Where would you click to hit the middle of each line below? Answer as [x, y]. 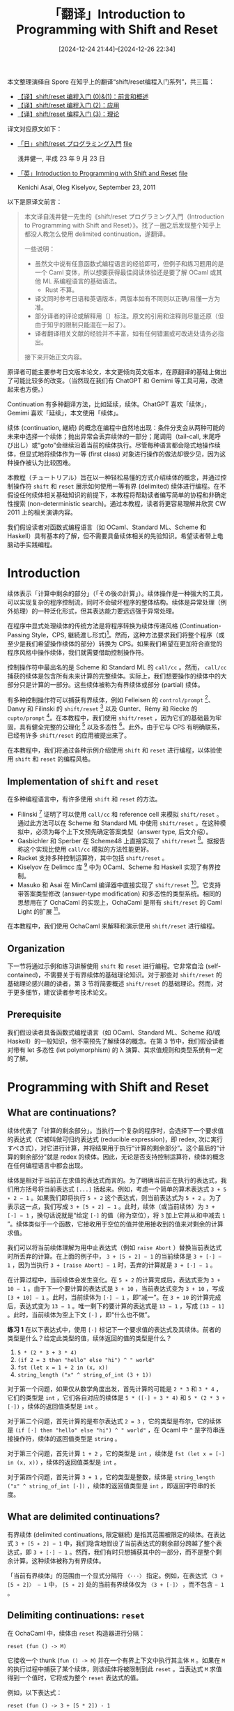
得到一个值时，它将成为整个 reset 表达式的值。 [75, 1677]
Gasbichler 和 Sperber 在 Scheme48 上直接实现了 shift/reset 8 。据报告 [121, 840]
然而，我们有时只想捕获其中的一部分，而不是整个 [146, 1552]
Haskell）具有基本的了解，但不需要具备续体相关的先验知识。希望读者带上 [112, 535]
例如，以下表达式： [35, 1692]
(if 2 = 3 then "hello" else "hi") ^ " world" [86, 1360]
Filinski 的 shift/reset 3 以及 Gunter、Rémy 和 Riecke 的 [116, 708]
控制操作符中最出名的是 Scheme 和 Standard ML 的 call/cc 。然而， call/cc [117, 667]
